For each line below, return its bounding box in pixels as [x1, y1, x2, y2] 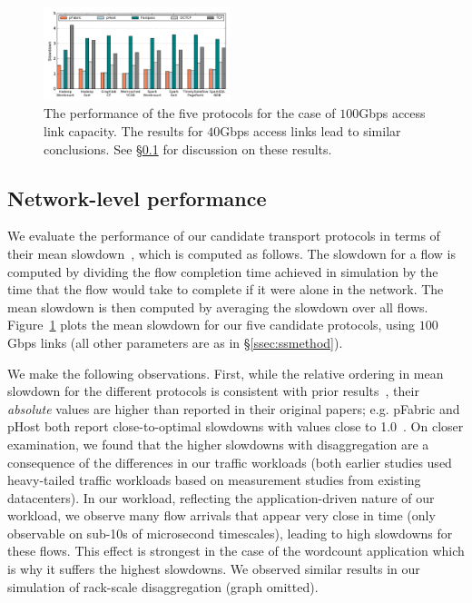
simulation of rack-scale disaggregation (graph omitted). [7, 577, 319, 596]
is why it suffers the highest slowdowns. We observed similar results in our [7, 559, 420, 578]
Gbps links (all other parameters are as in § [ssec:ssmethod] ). [7, 332, 343, 351]
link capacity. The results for [44, 122, 203, 140]
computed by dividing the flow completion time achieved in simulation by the [7, 262, 438, 281]
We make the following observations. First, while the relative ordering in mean [7, 363, 444, 382]
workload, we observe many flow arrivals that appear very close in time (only [7, 506, 436, 525]
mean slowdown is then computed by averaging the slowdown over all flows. [7, 297, 428, 316]
